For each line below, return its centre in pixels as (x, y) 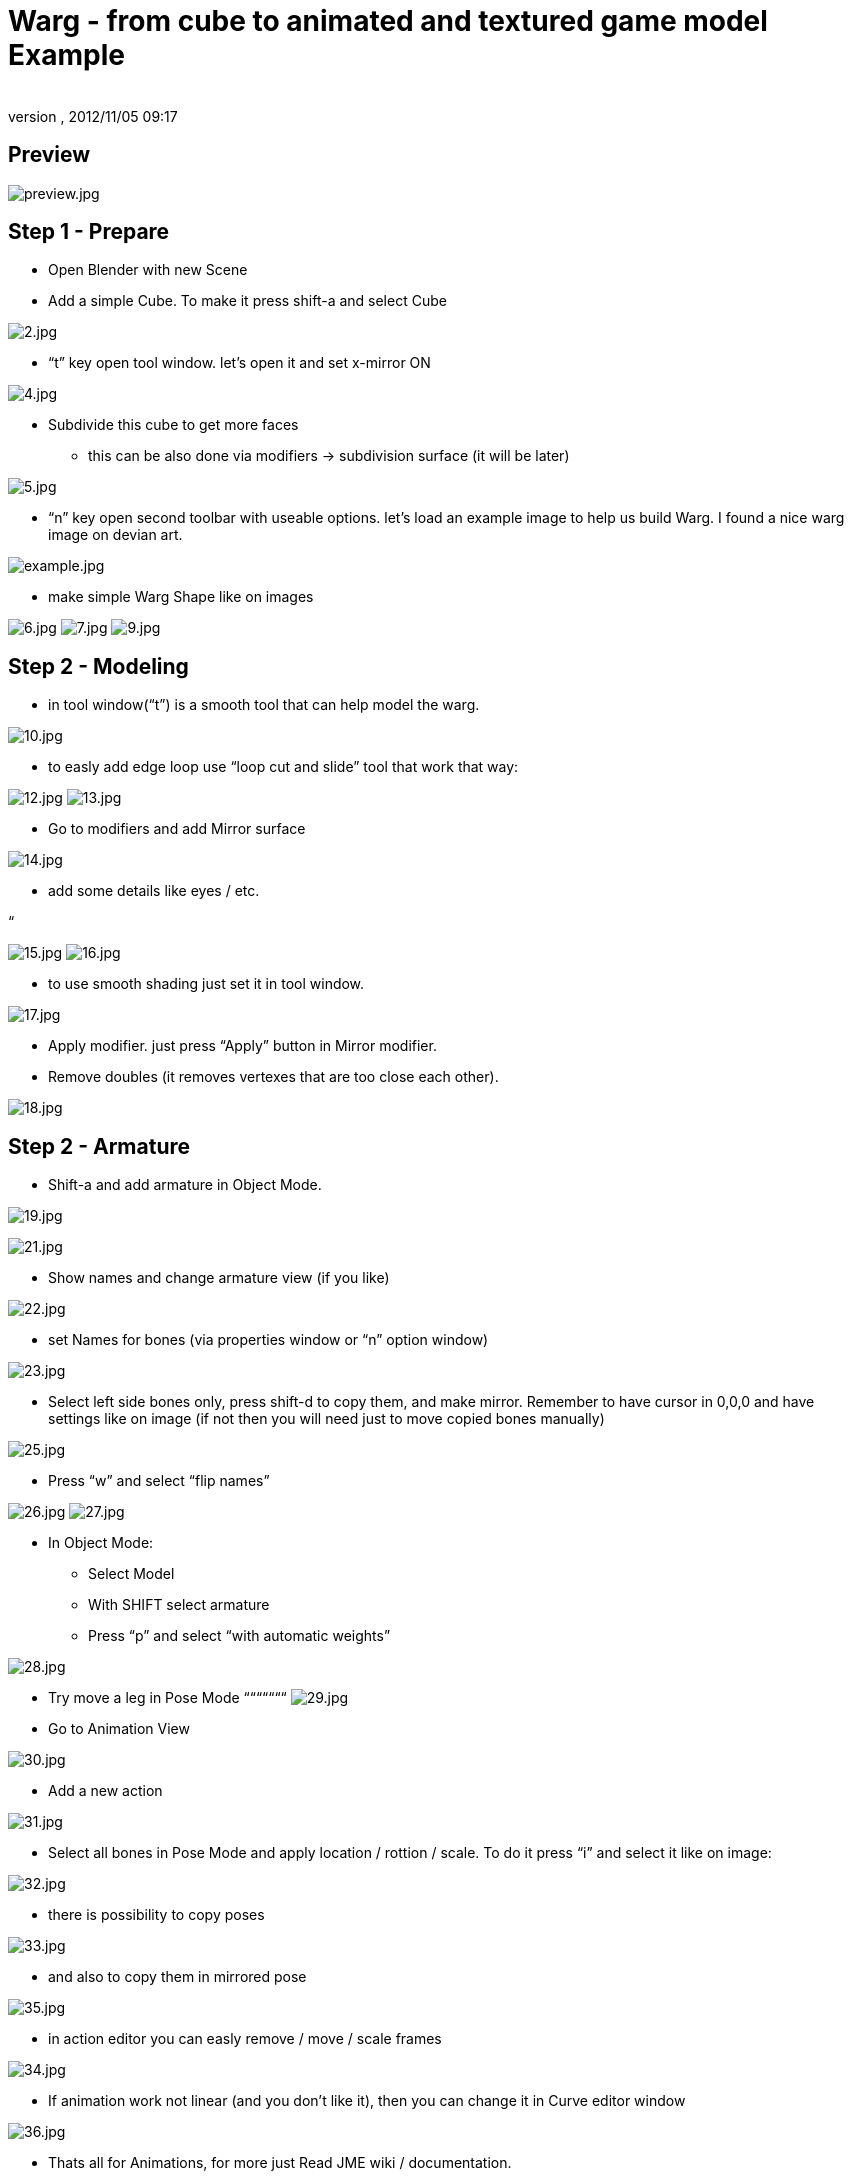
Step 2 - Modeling (98, 666)
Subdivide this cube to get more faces (173, 425)
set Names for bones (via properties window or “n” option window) (268, 1340)
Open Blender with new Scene (148, 270)
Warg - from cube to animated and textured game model (388, 21)
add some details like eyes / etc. (154, 891)
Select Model (131, 1574)
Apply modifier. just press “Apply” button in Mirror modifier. (242, 1046)
